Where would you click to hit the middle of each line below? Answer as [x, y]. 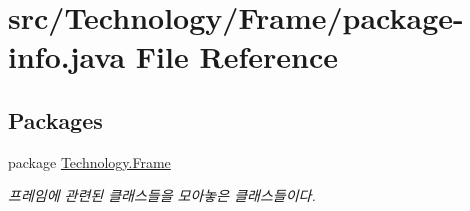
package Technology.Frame [89, 161]
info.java [67, 56]
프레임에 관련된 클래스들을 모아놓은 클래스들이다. [162, 195]
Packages [55, 119]
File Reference [236, 56]
